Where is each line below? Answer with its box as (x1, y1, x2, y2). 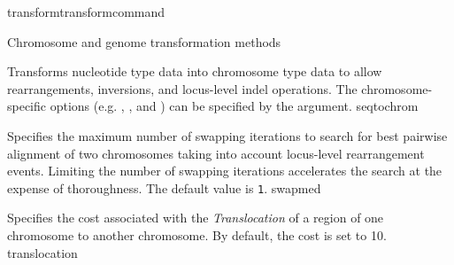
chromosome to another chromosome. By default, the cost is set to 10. (7, 226, 387, 244)
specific (7, 97, 47, 115)
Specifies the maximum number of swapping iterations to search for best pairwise (7, 126, 448, 144)
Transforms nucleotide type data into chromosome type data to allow (7, 62, 382, 81)
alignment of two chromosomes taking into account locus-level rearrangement (7, 144, 425, 162)
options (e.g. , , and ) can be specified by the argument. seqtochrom (50, 97, 419, 115)
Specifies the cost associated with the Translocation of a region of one (7, 208, 384, 227)
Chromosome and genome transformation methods (7, 32, 281, 51)
